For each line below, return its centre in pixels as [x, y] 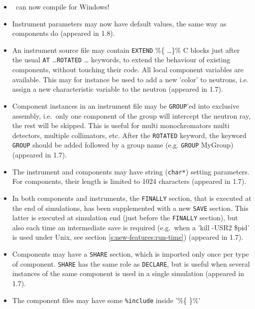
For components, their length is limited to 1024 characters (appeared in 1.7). [129, 181]
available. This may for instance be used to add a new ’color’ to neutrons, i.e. [130, 79]
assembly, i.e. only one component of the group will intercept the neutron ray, [131, 115]
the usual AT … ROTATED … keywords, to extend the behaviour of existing [121, 60]
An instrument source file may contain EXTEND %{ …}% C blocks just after [126, 50]
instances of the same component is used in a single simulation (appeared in [128, 273]
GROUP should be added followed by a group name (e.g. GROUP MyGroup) [123, 145]
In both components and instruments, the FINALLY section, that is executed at [132, 198]
